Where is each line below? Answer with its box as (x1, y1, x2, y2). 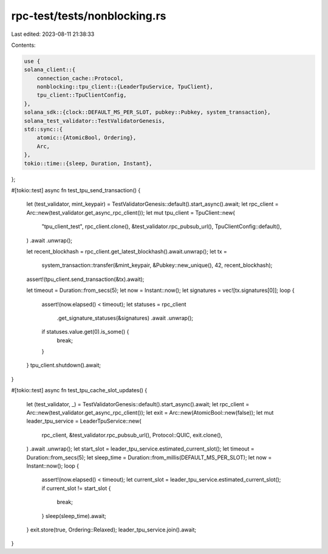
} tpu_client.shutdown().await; (26, 362, 101, 369)
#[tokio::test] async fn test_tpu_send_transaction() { (11, 186, 141, 194)
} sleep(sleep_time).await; (41, 512, 106, 519)
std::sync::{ (24, 126, 63, 133)
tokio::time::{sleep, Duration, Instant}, (24, 160, 152, 167)
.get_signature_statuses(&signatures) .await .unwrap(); (56, 314, 194, 322)
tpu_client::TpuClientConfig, (36, 92, 127, 99)
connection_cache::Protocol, (36, 75, 124, 81)
